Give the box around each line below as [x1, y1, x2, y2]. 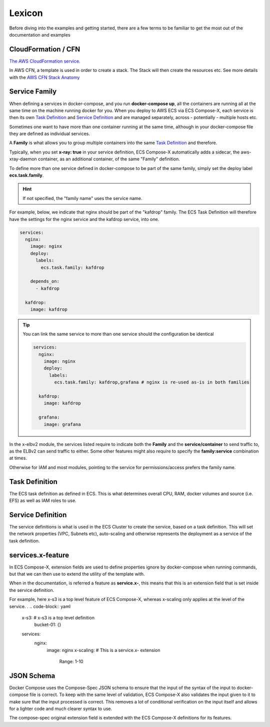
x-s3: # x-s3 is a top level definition [21, 614, 95, 620]
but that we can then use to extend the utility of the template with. [9, 570, 145, 577]
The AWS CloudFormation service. [9, 58, 80, 64]
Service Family [9, 87, 57, 96]
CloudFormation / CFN [9, 45, 80, 53]
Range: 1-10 [59, 658, 83, 664]
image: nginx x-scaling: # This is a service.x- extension [46, 647, 160, 653]
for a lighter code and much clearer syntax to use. [9, 705, 112, 711]
